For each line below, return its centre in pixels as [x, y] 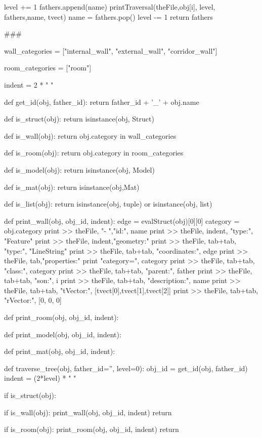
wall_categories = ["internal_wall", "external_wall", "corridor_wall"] [111, 50]
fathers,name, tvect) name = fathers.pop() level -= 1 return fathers [108, 16]
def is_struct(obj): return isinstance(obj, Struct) [79, 119]
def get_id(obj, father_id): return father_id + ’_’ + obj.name [102, 102]
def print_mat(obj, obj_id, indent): [60, 351]
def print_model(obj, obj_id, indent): [63, 334]
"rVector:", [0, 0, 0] [33, 300]
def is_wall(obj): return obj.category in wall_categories [90, 135]
